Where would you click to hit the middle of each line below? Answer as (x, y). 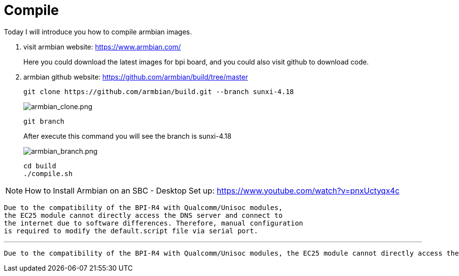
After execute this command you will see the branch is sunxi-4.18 (127, 136)
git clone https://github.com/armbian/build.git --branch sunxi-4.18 (159, 91)
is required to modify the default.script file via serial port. (131, 231)
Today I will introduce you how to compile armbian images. (98, 32)
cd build (40, 166)
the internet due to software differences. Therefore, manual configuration (154, 223)
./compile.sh (48, 173)
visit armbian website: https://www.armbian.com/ (102, 47)
